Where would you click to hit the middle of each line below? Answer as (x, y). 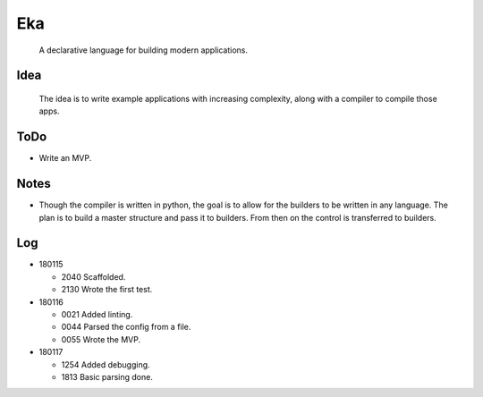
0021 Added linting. (97, 315)
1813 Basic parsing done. (107, 376)
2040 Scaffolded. (93, 276)
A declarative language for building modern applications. (144, 50)
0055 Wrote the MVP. (101, 339)
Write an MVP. (65, 158)
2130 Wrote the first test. (107, 290)
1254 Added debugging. (106, 364)
